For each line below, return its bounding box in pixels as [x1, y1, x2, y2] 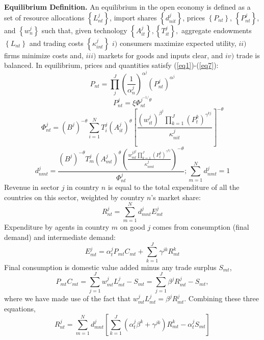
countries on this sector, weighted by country [4, 191, 145, 202]
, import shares [110, 12, 157, 22]
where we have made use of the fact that [4, 293, 131, 304]
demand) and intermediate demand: [4, 231, 116, 242]
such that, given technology [41, 25, 127, 35]
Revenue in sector [4, 182, 60, 192]
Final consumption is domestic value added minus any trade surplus [4, 261, 217, 272]
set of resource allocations [4, 12, 85, 22]
